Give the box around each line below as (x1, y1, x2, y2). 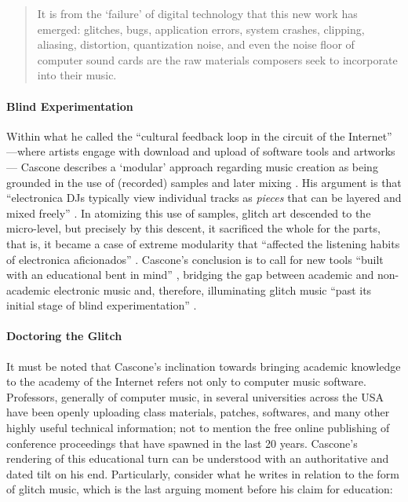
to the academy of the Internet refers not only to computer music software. (6, 373, 366, 390)
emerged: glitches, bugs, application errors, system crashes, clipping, (37, 20, 365, 37)
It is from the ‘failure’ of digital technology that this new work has (37, 5, 358, 21)
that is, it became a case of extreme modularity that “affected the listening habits (6, 235, 400, 251)
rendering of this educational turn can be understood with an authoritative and (6, 450, 389, 467)
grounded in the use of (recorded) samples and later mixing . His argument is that (6, 174, 402, 190)
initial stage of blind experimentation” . (6, 297, 197, 313)
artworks (353, 143, 395, 159)
